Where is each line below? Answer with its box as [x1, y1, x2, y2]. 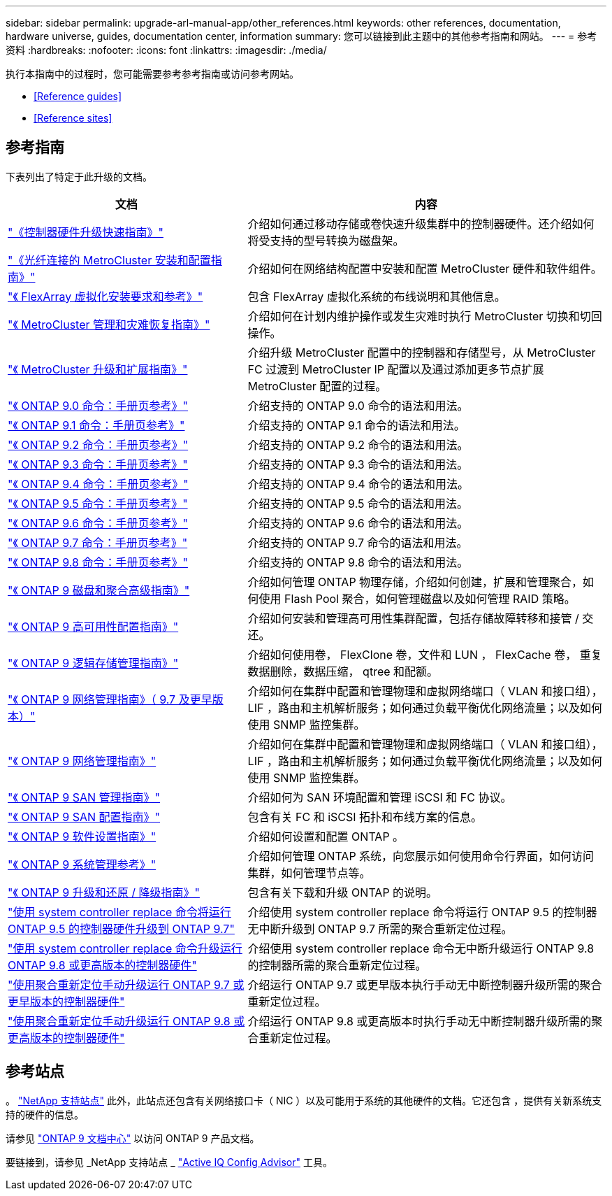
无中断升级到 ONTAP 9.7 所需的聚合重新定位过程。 [247, 921, 513, 936]
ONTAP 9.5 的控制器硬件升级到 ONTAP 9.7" [8, 921, 235, 936]
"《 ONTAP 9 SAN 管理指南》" [8, 790, 161, 804]
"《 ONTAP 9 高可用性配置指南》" [8, 619, 179, 634]
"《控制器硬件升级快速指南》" [8, 225, 163, 239]
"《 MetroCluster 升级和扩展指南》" [8, 362, 188, 376]
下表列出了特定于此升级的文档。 [6, 170, 152, 183]
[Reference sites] [34, 112, 112, 124]
